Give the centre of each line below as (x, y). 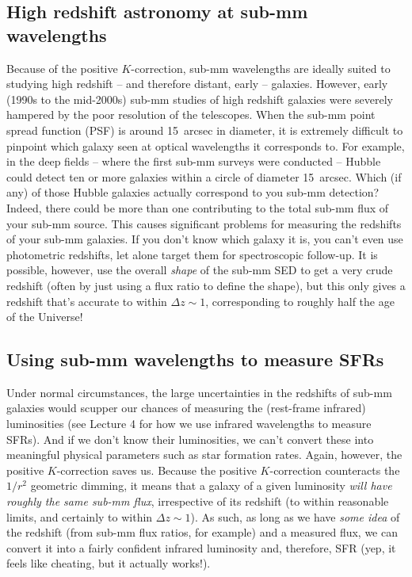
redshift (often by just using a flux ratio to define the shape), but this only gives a (206, 285)
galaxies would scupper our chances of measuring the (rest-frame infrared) (186, 408)
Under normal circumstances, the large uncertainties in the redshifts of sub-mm (199, 392)
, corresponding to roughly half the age (300, 301)
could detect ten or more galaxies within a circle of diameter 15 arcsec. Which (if (204, 176)
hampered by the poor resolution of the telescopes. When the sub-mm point (191, 115)
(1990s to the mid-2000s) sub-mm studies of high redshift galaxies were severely (200, 99)
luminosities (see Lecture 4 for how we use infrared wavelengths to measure (189, 424)
